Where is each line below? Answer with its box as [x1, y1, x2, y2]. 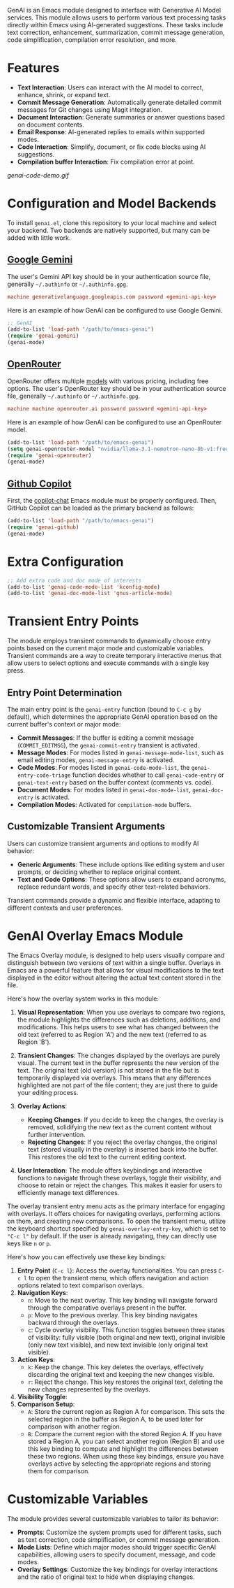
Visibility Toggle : [17, 1392, 68, 1401]
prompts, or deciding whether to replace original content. [17, 867, 182, 876]
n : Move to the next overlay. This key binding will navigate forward [27, 1296, 218, 1304]
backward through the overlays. [27, 1318, 120, 1326]
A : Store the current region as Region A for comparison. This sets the [27, 1407, 225, 1415]
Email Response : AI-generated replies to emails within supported [17, 127, 205, 136]
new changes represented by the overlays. [27, 1385, 151, 1394]
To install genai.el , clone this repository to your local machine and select [7, 218, 217, 227]
